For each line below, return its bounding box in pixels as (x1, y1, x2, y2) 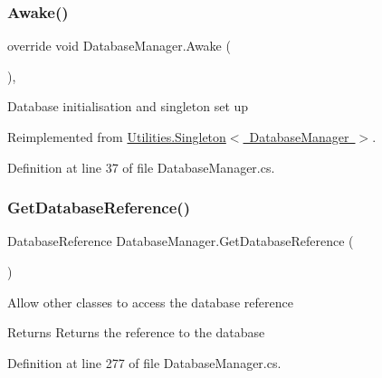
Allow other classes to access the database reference (7, 292, 293, 311)
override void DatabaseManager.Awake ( (7, 36, 231, 55)
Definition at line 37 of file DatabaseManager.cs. (7, 157, 275, 176)
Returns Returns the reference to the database (7, 323, 265, 342)
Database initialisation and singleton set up (7, 97, 249, 116)
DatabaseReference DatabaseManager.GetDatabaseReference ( (7, 232, 354, 250)
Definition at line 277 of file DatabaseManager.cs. (7, 353, 282, 372)
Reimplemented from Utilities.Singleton (7, 128, 226, 146)
